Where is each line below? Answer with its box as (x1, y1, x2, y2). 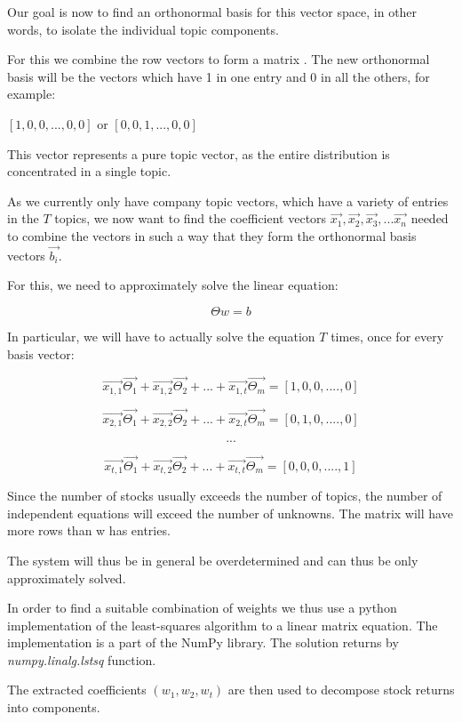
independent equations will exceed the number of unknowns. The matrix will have (7, 503, 453, 522)
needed (410, 209, 449, 228)
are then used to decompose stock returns (227, 680, 455, 699)
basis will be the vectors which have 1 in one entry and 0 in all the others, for (7, 67, 430, 85)
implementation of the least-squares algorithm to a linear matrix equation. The (7, 615, 438, 634)
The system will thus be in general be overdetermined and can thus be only (7, 550, 418, 569)
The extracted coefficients (7, 680, 147, 699)
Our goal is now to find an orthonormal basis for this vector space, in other (7, 3, 418, 20)
